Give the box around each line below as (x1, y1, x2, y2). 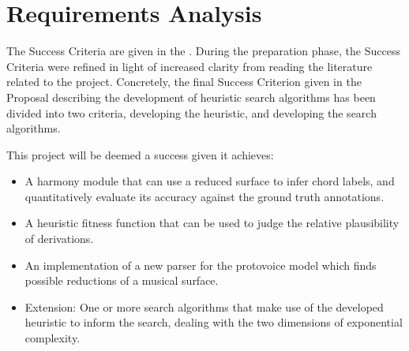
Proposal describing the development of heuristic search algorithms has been (6, 88, 376, 105)
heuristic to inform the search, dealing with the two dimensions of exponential (24, 314, 403, 330)
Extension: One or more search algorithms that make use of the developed (24, 298, 384, 315)
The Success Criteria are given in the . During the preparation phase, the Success (6, 43, 400, 59)
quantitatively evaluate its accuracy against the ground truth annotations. (24, 188, 385, 204)
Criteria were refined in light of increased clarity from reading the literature (6, 58, 373, 74)
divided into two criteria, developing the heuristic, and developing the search (6, 104, 377, 121)
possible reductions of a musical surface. (24, 272, 219, 289)
